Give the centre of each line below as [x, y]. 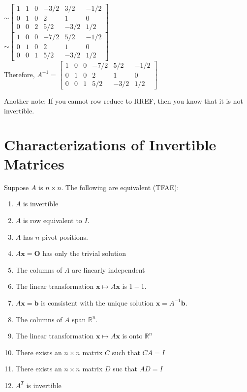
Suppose [16, 187]
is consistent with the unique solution [97, 302]
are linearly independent [108, 269]
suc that [125, 369]
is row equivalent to [52, 220]
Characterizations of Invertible [110, 144]
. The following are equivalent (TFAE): [120, 187]
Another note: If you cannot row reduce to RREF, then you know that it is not [123, 101]
